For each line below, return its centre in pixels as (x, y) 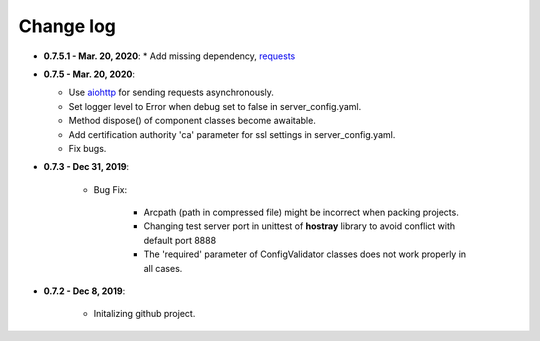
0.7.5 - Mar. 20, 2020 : (89, 74)
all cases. (163, 268)
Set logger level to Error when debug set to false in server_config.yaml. (215, 106)
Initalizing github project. (144, 314)
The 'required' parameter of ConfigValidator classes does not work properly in (305, 254)
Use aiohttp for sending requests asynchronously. (171, 92)
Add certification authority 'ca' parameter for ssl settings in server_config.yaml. (232, 134)
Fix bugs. (87, 148)
